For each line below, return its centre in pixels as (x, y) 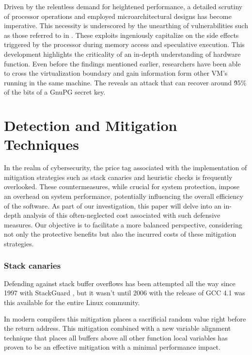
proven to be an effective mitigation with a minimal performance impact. (112, 347)
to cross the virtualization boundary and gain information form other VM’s (116, 73)
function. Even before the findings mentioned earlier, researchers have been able (122, 63)
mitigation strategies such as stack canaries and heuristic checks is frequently (118, 177)
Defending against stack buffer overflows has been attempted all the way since (120, 283)
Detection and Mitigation (91, 125)
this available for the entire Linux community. (72, 302)
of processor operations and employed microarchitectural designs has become (118, 16)
